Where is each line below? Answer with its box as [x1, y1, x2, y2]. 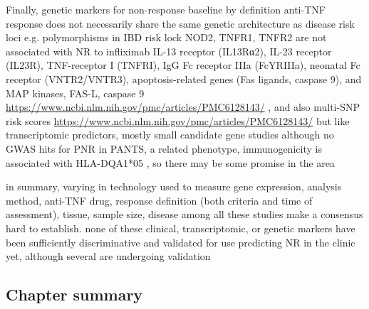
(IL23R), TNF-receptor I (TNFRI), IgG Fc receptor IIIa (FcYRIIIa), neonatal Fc [6, 58, 360, 72]
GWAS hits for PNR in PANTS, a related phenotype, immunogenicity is [6, 141, 322, 156]
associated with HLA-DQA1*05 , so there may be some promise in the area [6, 155, 336, 170]
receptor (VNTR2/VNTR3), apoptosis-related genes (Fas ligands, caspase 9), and [6, 71, 362, 86]
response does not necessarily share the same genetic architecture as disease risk [6, 16, 355, 31]
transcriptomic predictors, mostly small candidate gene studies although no [6, 127, 334, 142]
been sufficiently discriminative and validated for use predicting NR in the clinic [6, 234, 355, 249]
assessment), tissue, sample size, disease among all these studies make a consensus [6, 207, 363, 222]
